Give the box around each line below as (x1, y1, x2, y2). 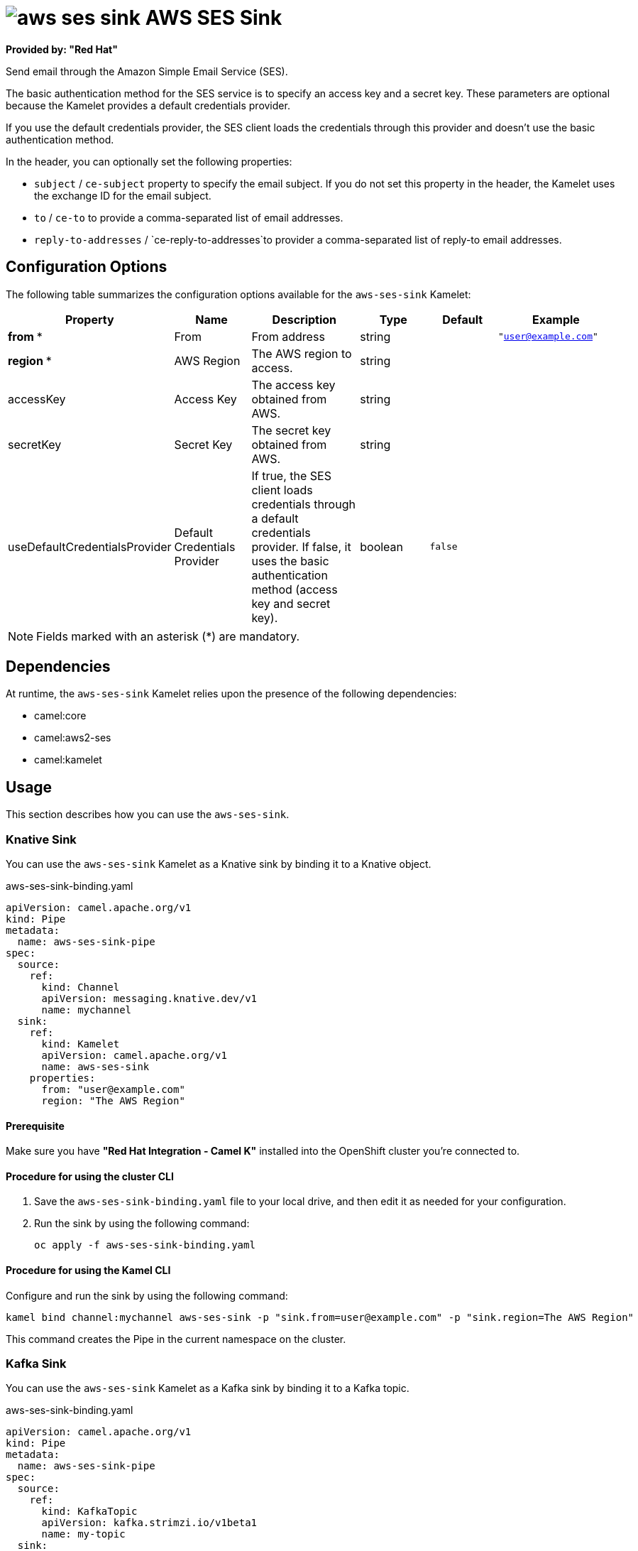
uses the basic (251, 553, 329, 568)
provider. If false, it (251, 539, 351, 554)
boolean (360, 539, 404, 554)
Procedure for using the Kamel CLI (6, 1264, 171, 1277)
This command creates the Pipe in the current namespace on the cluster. (6, 1332, 346, 1345)
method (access (251, 582, 338, 597)
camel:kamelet (34, 753, 102, 766)
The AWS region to (251, 346, 352, 361)
